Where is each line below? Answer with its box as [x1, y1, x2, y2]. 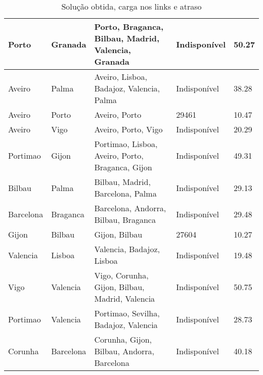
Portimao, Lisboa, [94, 138, 158, 150]
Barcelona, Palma [94, 187, 157, 199]
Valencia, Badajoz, [94, 243, 160, 255]
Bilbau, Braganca [94, 214, 156, 225]
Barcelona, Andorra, [94, 202, 166, 214]
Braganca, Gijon [94, 161, 152, 173]
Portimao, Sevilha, [94, 307, 160, 319]
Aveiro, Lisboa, [94, 71, 147, 82]
